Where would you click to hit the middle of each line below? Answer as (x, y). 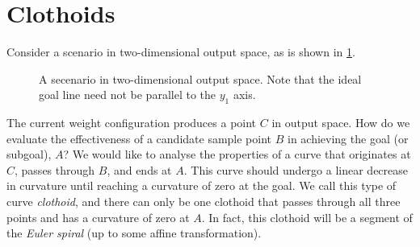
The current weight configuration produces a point (132, 123)
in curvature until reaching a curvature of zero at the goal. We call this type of (202, 185)
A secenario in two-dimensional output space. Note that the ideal (200, 78)
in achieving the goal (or (348, 138)
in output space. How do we (341, 123)
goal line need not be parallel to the (127, 95)
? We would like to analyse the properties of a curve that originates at (237, 154)
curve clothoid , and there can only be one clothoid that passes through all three (204, 202)
